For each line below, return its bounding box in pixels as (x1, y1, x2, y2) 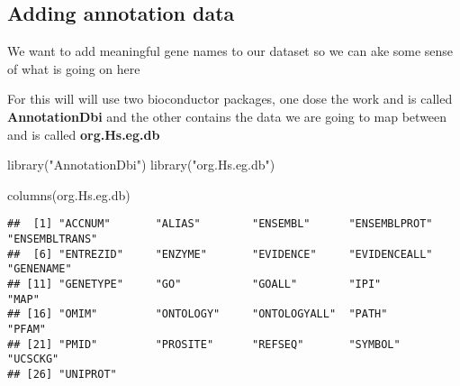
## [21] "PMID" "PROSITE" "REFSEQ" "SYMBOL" (7, 337, 401, 351)
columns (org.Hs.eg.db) (7, 185, 131, 204)
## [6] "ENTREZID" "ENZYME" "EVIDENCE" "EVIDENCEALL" (7, 247, 433, 261)
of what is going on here (7, 59, 140, 78)
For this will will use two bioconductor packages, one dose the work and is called (7, 89, 453, 108)
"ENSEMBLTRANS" (7, 233, 98, 246)
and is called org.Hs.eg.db (7, 124, 160, 143)
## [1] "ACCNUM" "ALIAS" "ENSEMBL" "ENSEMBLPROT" (7, 217, 433, 231)
